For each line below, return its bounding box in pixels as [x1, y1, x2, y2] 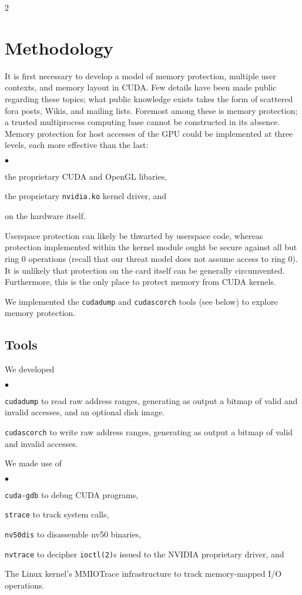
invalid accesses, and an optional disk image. [5, 406, 165, 418]
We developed [5, 363, 55, 375]
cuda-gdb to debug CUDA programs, [5, 488, 139, 500]
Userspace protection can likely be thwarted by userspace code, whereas [5, 229, 263, 241]
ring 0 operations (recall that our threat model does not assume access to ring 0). [5, 252, 298, 264]
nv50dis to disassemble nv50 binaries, [5, 528, 142, 540]
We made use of [5, 457, 62, 469]
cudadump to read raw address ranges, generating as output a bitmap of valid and [5, 394, 298, 406]
